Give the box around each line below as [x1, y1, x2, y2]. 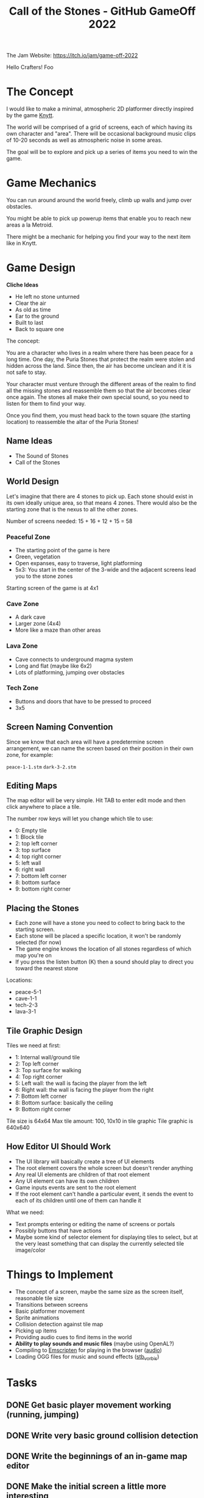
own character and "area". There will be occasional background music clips [6, 130, 196, 137]
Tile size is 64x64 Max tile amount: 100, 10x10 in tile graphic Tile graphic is [6, 1117, 194, 1125]
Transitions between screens [15, 1301, 88, 1308]
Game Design [6, 261, 76, 275]
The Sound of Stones [15, 452, 69, 459]
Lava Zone [6, 641, 38, 650]
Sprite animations [15, 1313, 60, 1321]
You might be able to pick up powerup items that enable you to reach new [6, 215, 192, 222]
